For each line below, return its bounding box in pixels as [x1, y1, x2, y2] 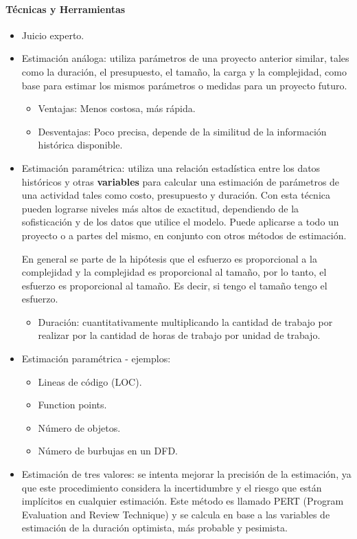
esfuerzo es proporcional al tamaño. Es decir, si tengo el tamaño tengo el [21, 278, 327, 292]
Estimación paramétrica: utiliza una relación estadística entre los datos [21, 160, 321, 175]
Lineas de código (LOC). [38, 374, 142, 388]
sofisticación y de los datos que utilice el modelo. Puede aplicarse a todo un [21, 214, 339, 229]
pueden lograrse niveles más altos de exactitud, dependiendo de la [21, 201, 299, 215]
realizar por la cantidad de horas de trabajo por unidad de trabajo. [38, 328, 321, 342]
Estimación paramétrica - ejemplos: [21, 351, 171, 366]
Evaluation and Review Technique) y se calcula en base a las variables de [21, 507, 330, 521]
